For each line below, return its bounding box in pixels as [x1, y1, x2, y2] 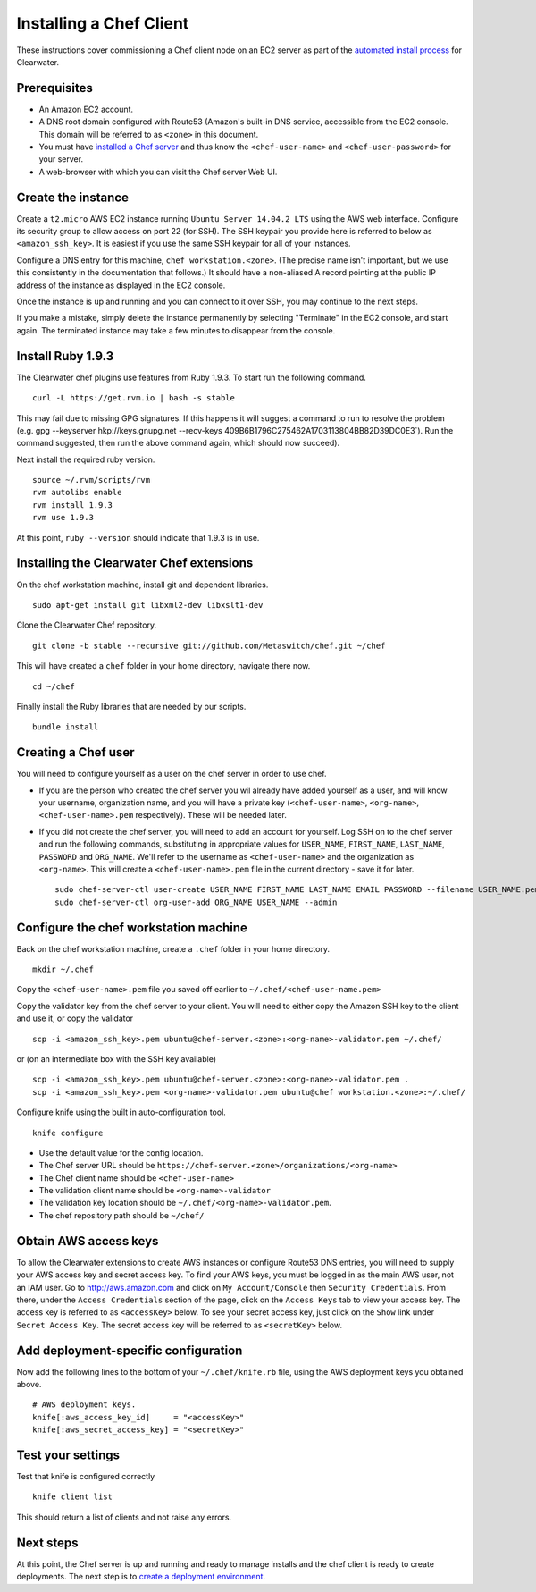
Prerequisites [16, 80, 93, 96]
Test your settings [16, 1448, 121, 1462]
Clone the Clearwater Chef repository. [16, 619, 156, 630]
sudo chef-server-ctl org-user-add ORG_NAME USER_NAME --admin [54, 897, 338, 907]
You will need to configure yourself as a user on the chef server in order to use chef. [16, 769, 327, 779]
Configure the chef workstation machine [16, 920, 247, 935]
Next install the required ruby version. [16, 454, 155, 465]
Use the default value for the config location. [38, 1147, 204, 1158]
